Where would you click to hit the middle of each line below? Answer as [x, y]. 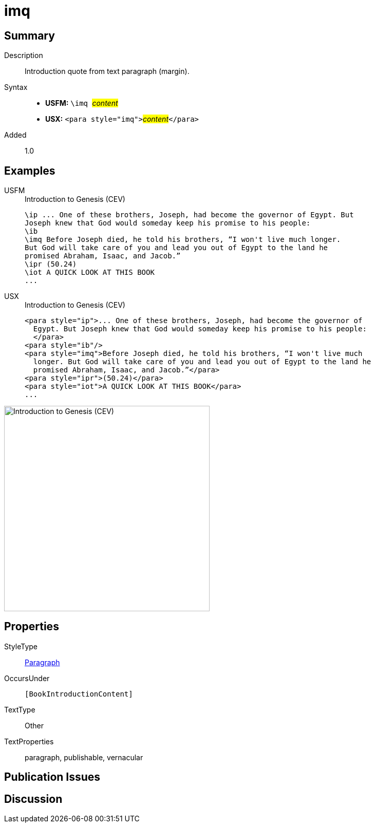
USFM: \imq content [82, 103]
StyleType [21, 646]
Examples [30, 171]
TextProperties [29, 741]
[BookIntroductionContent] [79, 694]
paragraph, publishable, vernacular [84, 757]
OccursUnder [27, 678]
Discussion [33, 799]
